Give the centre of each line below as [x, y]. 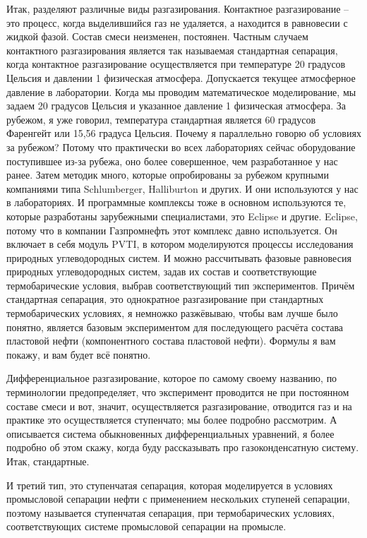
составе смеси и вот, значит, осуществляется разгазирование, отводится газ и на [179, 406]
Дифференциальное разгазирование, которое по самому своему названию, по [172, 378]
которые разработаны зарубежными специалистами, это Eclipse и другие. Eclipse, [182, 216]
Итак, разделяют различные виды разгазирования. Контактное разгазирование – [178, 8]
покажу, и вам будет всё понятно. [79, 354]
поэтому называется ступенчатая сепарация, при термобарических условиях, [171, 512]
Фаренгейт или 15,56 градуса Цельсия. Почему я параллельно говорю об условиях [184, 133]
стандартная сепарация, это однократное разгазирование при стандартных [165, 299]
